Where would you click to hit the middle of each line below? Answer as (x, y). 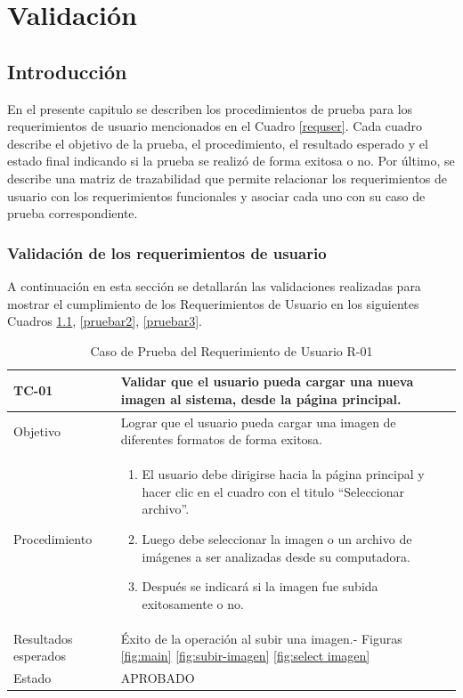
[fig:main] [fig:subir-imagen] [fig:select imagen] (245, 656)
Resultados (43, 638)
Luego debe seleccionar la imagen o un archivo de (277, 538)
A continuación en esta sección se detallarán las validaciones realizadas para (214, 285)
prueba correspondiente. (73, 213)
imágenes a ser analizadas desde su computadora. (276, 556)
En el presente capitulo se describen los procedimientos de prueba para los (210, 108)
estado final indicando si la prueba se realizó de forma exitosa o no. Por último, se (231, 161)
